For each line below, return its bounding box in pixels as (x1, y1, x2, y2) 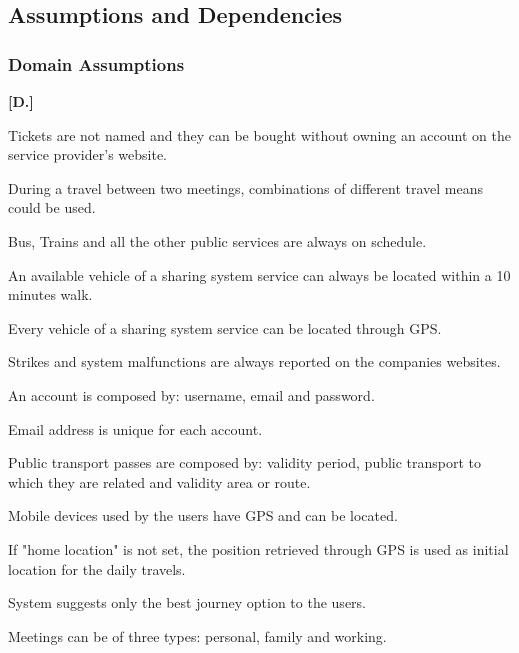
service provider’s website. (8, 144, 167, 165)
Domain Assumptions (8, 51, 185, 76)
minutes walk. (8, 284, 93, 305)
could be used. (8, 197, 96, 218)
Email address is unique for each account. (8, 418, 263, 439)
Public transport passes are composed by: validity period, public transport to (8, 452, 482, 473)
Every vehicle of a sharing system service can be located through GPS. (8, 317, 442, 338)
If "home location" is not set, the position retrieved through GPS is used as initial (8, 538, 509, 559)
